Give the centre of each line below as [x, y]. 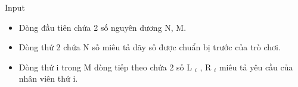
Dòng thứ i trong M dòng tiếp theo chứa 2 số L [105, 67]
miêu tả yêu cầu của [256, 67]
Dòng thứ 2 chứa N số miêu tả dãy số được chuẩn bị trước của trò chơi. [150, 47]
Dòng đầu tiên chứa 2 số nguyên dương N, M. [103, 27]
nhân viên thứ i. [48, 78]
